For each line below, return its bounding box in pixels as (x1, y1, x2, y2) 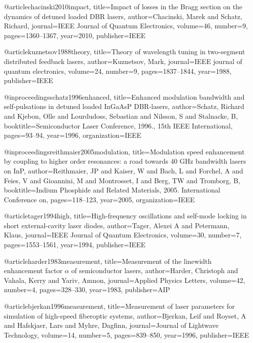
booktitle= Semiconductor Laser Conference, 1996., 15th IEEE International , (4, 120, 233, 130)
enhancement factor (4, 265, 63, 276)
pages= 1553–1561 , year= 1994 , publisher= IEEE (4, 239, 146, 250)
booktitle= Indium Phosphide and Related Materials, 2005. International (4, 185, 220, 195)
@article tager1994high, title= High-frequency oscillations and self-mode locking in (4, 211, 247, 221)
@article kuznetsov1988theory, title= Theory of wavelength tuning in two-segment (4, 46, 245, 57)
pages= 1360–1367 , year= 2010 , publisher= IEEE (4, 30, 146, 40)
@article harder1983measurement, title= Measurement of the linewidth (4, 256, 212, 266)
